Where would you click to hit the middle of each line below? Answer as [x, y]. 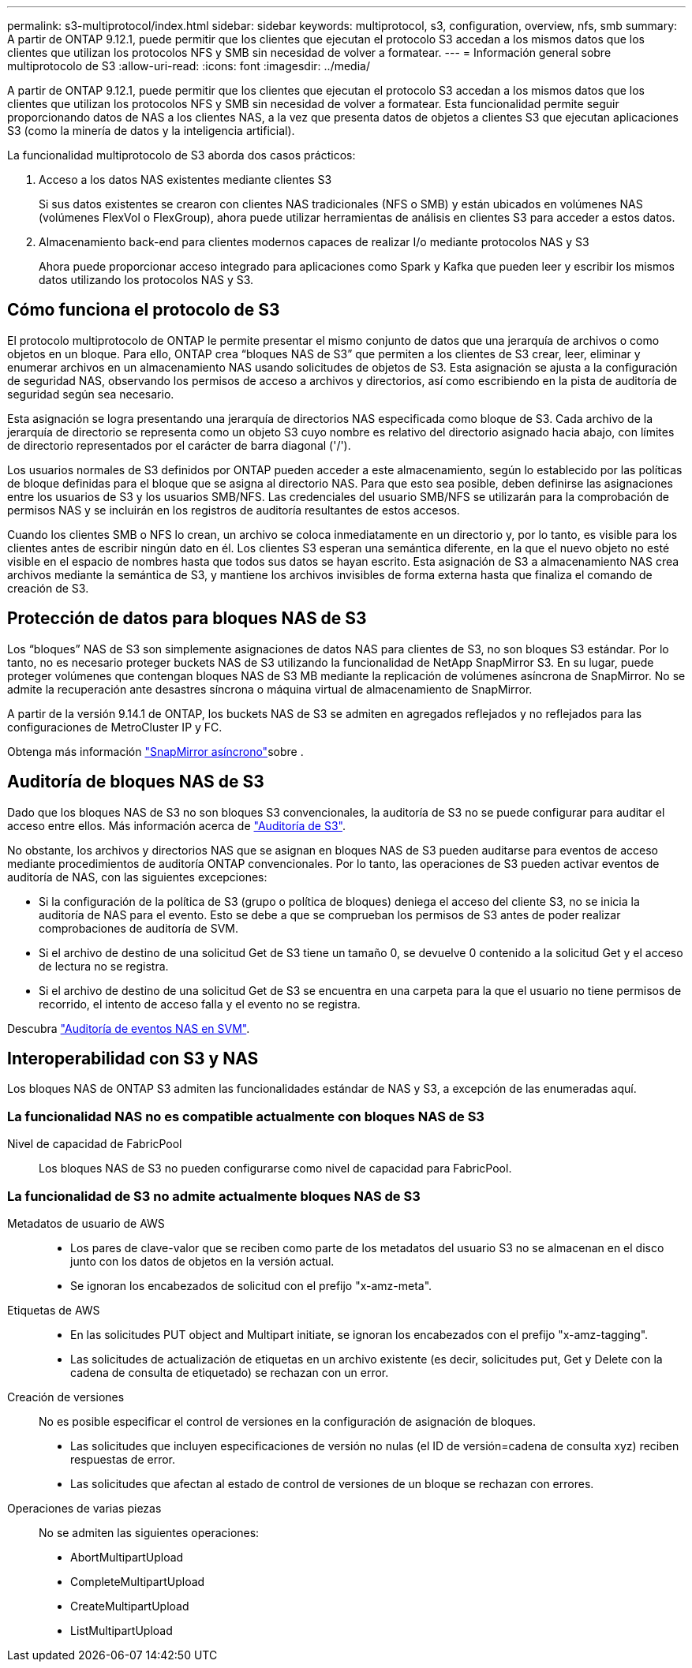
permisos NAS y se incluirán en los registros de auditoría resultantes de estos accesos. [234, 510]
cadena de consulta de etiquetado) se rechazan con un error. [230, 1372]
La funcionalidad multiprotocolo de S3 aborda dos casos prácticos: [181, 155]
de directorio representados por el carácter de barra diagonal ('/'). [179, 445]
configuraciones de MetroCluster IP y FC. [115, 727]
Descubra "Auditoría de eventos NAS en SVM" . [129, 1028]
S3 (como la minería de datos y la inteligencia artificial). [151, 131]
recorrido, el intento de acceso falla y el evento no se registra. [200, 1004]
